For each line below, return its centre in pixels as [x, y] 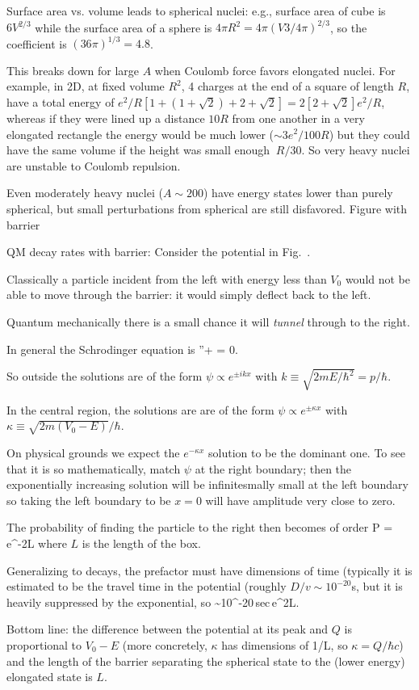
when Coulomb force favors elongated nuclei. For [275, 70]
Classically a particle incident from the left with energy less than [167, 278]
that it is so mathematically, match [94, 468]
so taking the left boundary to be [89, 500]
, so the [348, 27]
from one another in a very [298, 118]
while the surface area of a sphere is [124, 27]
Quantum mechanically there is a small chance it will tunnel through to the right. [208, 321]
